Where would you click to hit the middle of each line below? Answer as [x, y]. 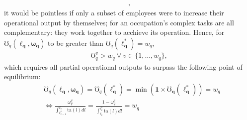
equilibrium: [22, 76]
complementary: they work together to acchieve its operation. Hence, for [114, 32]
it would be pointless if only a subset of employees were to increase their [114, 13]
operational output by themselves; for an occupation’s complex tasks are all [119, 22]
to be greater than [76, 43]
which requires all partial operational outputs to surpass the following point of [123, 66]
